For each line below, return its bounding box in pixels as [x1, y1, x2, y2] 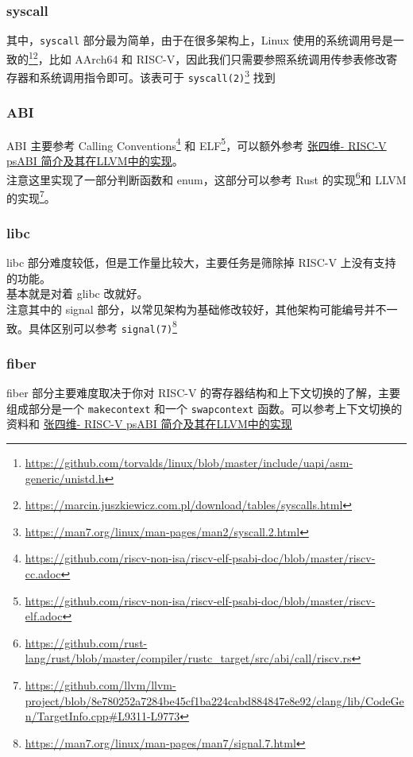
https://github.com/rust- [25, 634, 148, 651]
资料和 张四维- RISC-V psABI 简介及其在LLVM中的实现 [6, 415, 292, 432]
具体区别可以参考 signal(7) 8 [28, 317, 177, 336]
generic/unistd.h [25, 469, 105, 486]
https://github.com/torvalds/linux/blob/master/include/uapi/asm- [25, 454, 353, 470]
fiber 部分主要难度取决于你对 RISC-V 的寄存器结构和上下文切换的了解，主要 [6, 384, 401, 401]
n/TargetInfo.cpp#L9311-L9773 [25, 708, 180, 724]
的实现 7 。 [6, 187, 56, 206]
